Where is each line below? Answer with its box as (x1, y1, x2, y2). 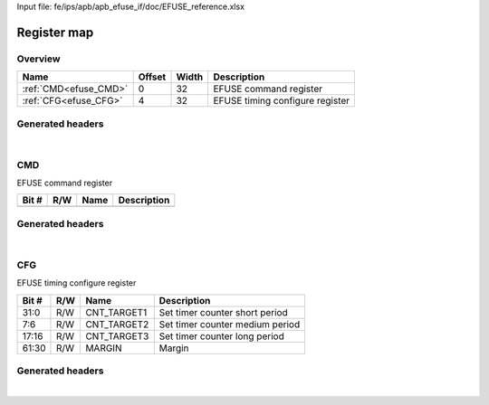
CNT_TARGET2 (85, 317, 149, 330)
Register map (16, 24, 94, 40)
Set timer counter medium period (158, 317, 301, 330)
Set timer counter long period (158, 330, 284, 343)
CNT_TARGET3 (85, 330, 149, 343)
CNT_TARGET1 (85, 306, 148, 318)
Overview (16, 52, 61, 65)
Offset (138, 71, 167, 83)
